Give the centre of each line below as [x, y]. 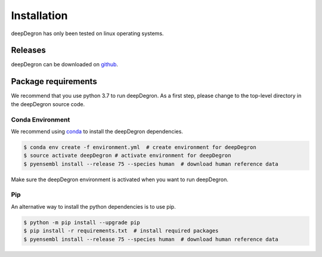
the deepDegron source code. [48, 104]
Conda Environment [41, 119]
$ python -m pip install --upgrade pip [82, 222]
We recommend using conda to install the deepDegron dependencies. [97, 131]
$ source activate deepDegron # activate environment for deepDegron [127, 156]
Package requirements [54, 81]
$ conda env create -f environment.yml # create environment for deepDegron [140, 147]
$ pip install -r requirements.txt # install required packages [121, 231]
